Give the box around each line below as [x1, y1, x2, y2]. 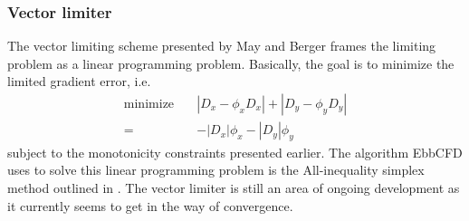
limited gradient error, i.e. [7, 72, 151, 91]
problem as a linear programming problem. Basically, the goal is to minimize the [7, 53, 455, 72]
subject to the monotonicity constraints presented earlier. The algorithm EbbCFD [7, 142, 463, 161]
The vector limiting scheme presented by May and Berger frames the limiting [7, 36, 436, 55]
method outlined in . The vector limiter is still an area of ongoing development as [7, 178, 460, 197]
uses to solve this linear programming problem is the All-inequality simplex [7, 160, 425, 179]
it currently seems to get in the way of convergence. [7, 196, 293, 215]
